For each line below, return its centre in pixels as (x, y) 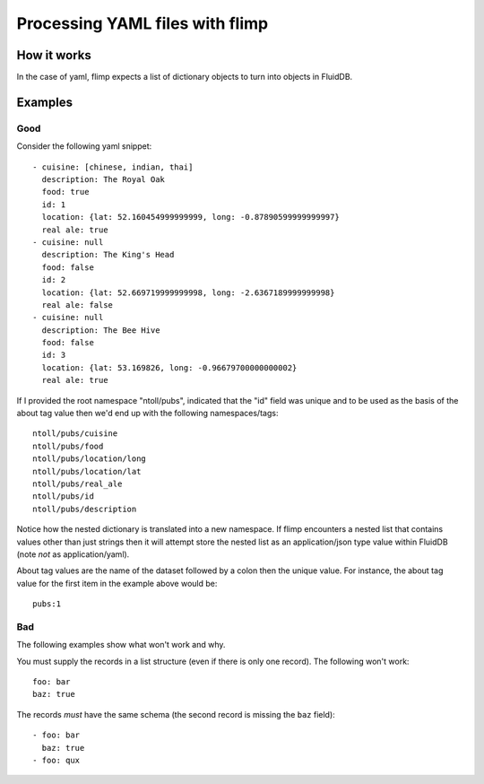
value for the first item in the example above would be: (117, 583)
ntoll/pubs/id (63, 497)
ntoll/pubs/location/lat (87, 471)
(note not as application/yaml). (73, 554)
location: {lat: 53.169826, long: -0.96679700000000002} (169, 367)
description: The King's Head (108, 255)
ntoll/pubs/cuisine (75, 434)
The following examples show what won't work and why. (121, 645)
